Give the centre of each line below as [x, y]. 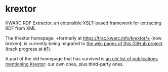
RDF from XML [21, 28]
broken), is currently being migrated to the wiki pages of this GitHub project [84, 43]
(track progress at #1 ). [28, 49]
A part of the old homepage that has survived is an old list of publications [82, 58]
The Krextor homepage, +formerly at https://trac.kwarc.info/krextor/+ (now [83, 38]
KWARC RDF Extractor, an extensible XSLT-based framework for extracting [83, 23]
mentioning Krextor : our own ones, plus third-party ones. [65, 64]
